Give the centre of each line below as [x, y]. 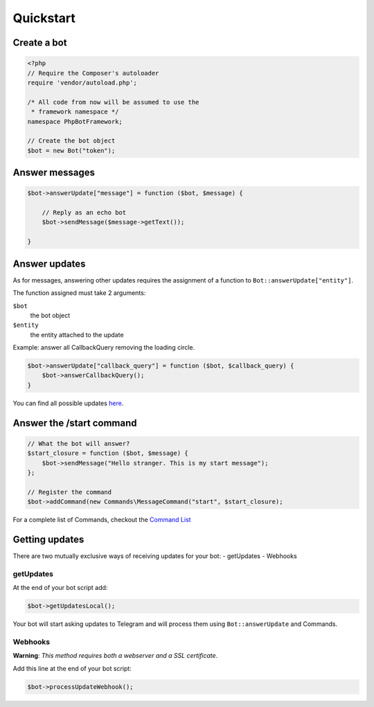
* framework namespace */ [75, 112]
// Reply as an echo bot [84, 213]
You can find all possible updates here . [68, 403]
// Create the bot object [71, 141]
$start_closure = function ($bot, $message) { [108, 453]
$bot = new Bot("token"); [71, 150]
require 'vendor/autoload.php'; [82, 82]
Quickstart [44, 18]
